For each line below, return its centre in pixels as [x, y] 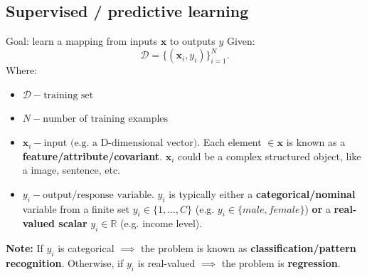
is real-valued [166, 263]
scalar [73, 223]
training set [69, 95]
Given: [241, 41]
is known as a [316, 142]
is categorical [86, 248]
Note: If [25, 248]
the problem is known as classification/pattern [249, 248]
